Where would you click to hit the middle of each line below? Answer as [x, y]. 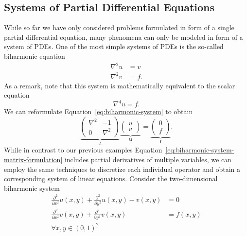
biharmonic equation [35, 56]
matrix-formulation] [33, 159]
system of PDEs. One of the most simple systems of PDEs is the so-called [114, 46]
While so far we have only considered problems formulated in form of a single [119, 27]
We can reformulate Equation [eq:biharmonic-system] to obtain [98, 111]
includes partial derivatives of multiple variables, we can [148, 159]
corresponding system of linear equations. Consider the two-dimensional [111, 178]
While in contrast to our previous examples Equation [83, 150]
